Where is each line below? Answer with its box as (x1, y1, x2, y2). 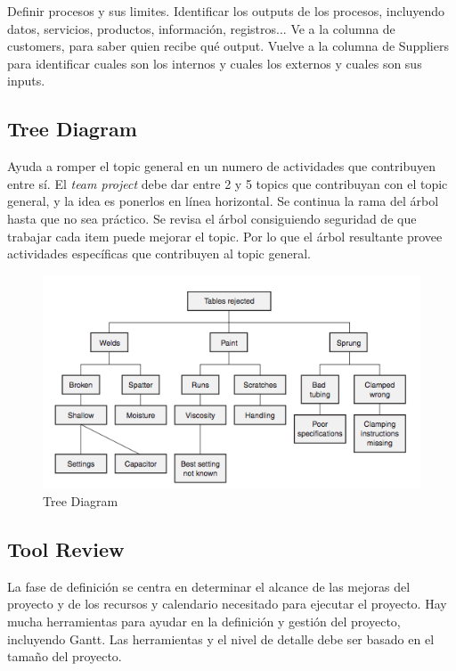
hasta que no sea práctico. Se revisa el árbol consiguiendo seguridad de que (7, 209, 417, 227)
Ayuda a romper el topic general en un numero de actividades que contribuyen (7, 157, 436, 176)
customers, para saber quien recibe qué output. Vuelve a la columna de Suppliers (7, 37, 449, 55)
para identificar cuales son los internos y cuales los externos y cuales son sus (7, 53, 422, 72)
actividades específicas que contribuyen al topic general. (7, 244, 311, 263)
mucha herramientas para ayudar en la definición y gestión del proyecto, (7, 612, 401, 631)
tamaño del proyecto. (7, 647, 122, 666)
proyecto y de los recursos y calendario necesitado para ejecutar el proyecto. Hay (7, 594, 447, 613)
